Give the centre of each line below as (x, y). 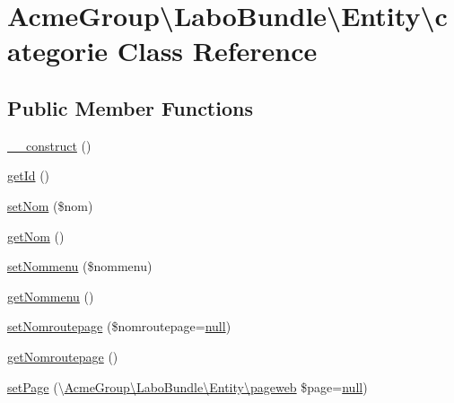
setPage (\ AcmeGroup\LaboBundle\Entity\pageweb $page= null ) (188, 386)
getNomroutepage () (63, 356)
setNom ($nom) (50, 205)
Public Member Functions (130, 107)
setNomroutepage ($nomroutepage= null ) (119, 326)
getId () (29, 175)
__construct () (49, 145)
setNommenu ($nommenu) (80, 266)
